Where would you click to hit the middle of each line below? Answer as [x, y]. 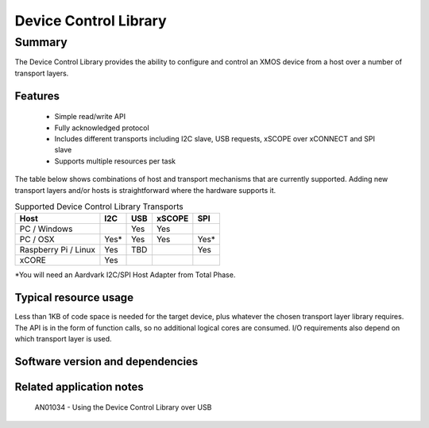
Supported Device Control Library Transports [99, 206]
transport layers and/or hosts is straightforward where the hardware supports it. [145, 190]
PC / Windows [46, 229]
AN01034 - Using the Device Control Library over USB [123, 407]
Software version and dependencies [106, 361]
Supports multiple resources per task [115, 161]
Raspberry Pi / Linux [57, 250]
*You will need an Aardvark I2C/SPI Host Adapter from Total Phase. [125, 275]
